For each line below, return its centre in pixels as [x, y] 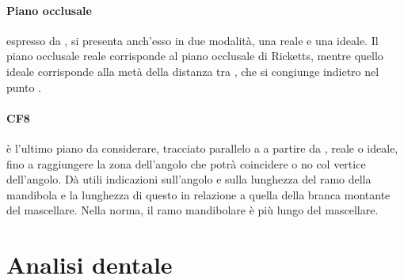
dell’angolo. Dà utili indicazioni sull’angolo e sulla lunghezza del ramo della [189, 179]
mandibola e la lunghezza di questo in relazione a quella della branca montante [198, 194]
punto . [24, 87]
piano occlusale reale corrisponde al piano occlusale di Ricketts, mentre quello [195, 56]
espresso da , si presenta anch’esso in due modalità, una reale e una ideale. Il [192, 40]
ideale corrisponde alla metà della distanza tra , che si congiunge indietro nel [193, 71]
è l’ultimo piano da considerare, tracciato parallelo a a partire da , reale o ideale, [202, 148]
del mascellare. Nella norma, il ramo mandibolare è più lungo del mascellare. [192, 210]
